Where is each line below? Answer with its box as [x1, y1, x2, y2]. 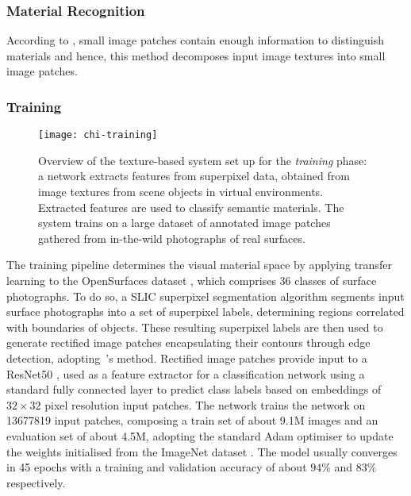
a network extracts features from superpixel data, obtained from [38, 167, 350, 184]
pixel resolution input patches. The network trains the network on [44, 396, 366, 413]
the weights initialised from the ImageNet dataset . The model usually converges [6, 443, 398, 459]
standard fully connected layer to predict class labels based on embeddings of [6, 381, 382, 398]
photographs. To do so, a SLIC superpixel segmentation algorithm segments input [6, 287, 405, 304]
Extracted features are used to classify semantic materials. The [38, 198, 344, 215]
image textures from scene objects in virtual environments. [38, 183, 324, 200]
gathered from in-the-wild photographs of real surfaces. [38, 229, 305, 246]
